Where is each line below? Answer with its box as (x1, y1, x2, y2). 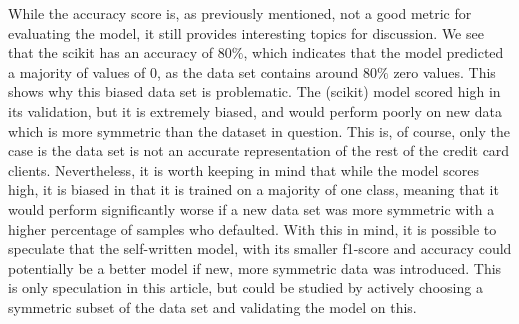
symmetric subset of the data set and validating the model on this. (8, 296, 417, 317)
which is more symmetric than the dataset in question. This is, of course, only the (8, 120, 510, 141)
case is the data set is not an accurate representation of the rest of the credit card (8, 140, 510, 161)
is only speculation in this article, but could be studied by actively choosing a (8, 277, 483, 298)
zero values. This (393, 61, 496, 82)
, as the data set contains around (157, 61, 359, 82)
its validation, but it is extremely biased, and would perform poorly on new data (8, 100, 502, 121)
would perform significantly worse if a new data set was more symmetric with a (8, 198, 495, 219)
